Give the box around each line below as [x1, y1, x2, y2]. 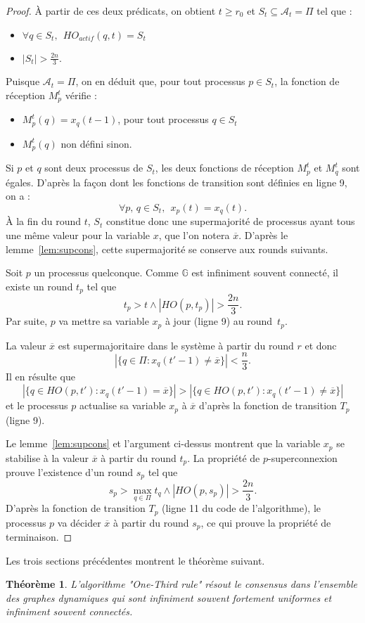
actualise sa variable [79, 398, 166, 413]
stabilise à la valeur [6, 450, 89, 465]
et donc [305, 338, 337, 352]
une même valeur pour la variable [6, 228, 151, 243]
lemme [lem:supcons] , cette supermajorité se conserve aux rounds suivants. [6, 241, 328, 256]
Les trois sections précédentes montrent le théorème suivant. [6, 553, 265, 567]
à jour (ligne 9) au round [165, 314, 273, 328]
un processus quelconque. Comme [34, 265, 179, 280]
